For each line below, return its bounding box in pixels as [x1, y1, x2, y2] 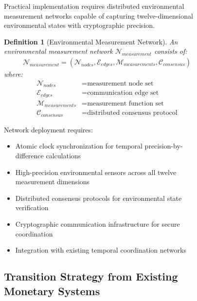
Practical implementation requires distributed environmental [4, 1, 184, 11]
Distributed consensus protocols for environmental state [15, 193, 182, 203]
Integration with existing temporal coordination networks [15, 245, 186, 255]
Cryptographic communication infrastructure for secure [15, 219, 180, 229]
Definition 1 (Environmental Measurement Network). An [4, 36, 178, 46]
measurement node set [87, 80, 154, 87]
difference [15, 150, 44, 161]
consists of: [154, 46, 187, 56]
